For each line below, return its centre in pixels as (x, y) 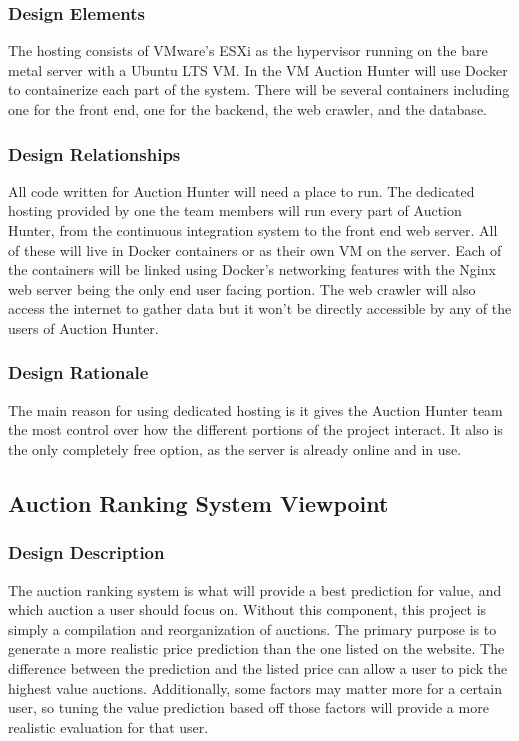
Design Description (86, 552)
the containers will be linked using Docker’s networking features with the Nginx (252, 269)
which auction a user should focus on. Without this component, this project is (247, 609)
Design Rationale (78, 372)
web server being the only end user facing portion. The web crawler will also (242, 288)
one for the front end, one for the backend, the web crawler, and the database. (247, 109)
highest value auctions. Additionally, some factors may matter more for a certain (255, 687)
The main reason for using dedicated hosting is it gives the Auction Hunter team (255, 409)
